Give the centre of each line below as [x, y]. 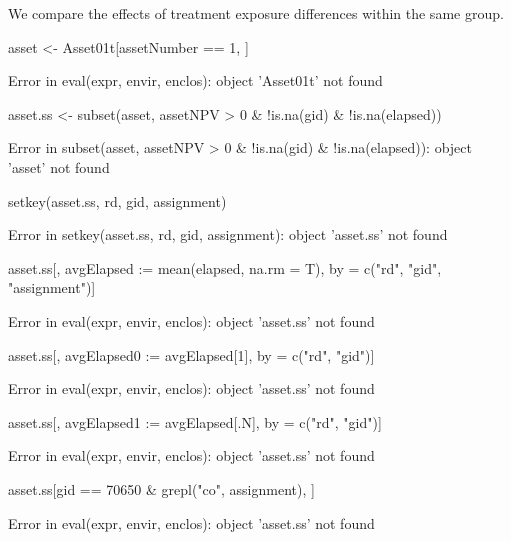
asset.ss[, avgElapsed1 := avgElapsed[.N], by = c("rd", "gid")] [195, 421]
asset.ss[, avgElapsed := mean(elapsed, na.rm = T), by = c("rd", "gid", [225, 267]
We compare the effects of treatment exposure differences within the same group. [256, 13]
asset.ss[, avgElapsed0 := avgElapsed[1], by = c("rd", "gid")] [191, 354]
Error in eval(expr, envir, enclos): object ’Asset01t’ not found [195, 80]
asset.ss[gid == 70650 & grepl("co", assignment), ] [161, 488]
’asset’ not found [59, 166]
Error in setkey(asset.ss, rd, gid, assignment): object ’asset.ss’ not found [228, 234]
